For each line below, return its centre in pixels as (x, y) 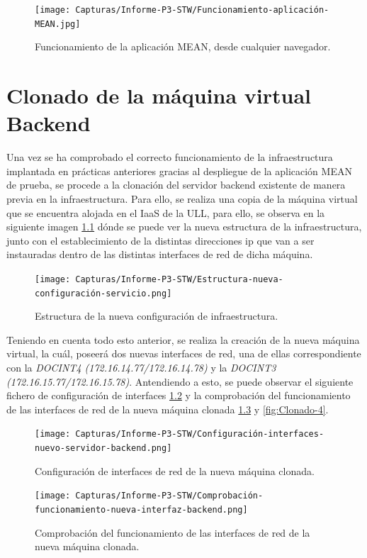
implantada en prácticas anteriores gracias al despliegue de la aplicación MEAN (179, 171)
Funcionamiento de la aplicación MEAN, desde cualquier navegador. (183, 46)
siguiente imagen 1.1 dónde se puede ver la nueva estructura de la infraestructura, (184, 227)
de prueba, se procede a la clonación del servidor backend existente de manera (176, 185)
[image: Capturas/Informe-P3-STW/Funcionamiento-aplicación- (182, 10)
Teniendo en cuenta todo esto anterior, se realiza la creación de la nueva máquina (183, 339)
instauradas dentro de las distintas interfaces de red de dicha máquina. (160, 254)
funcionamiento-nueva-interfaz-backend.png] (141, 510)
